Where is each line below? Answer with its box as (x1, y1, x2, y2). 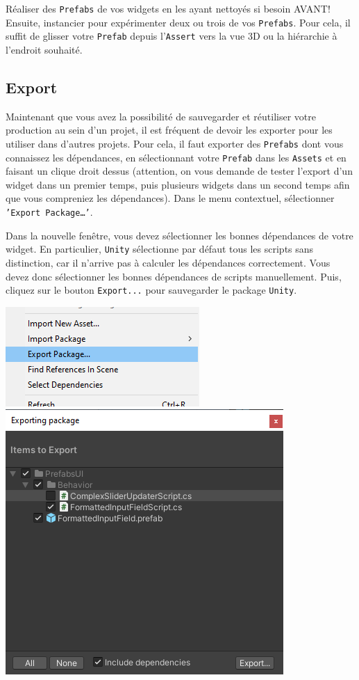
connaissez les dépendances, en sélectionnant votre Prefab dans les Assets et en (6, 150, 347, 164)
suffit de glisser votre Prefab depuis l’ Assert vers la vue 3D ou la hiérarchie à (6, 29, 337, 43)
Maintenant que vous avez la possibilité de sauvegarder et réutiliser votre (6, 109, 317, 123)
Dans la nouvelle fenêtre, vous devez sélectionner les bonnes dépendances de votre (6, 228, 353, 242)
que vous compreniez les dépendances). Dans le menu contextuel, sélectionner (6, 191, 335, 205)
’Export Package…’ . (6, 205, 93, 219)
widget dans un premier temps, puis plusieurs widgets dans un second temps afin (6, 177, 350, 191)
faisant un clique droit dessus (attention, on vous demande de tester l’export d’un (6, 164, 353, 178)
